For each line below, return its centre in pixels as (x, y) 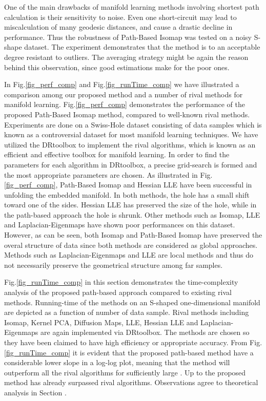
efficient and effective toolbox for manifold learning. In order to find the (117, 154)
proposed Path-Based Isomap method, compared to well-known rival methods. (127, 114)
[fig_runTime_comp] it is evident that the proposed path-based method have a (129, 352)
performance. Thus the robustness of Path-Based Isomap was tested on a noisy (128, 37)
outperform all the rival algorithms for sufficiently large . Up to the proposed (125, 372)
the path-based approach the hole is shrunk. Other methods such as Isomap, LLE (132, 214)
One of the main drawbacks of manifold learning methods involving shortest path (132, 7)
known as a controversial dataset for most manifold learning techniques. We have (131, 134)
